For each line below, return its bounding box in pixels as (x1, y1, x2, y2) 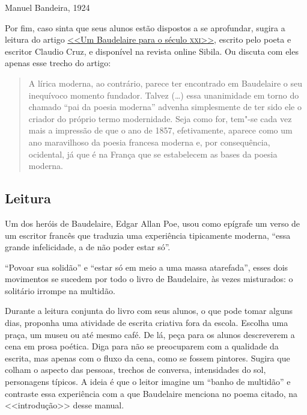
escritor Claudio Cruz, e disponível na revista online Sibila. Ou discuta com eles (5, 45, 299, 57)
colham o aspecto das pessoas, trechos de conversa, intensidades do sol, (5, 363, 266, 376)
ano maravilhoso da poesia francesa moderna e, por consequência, (28, 135, 270, 148)
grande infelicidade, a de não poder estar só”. (5, 241, 171, 253)
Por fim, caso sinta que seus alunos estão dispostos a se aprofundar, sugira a (5, 21, 285, 34)
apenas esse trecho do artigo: (5, 57, 111, 69)
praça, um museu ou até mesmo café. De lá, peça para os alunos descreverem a (5, 328, 295, 340)
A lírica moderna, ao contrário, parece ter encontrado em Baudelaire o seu (28, 76, 302, 89)
